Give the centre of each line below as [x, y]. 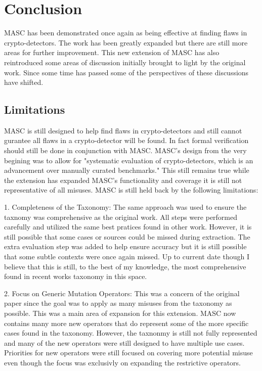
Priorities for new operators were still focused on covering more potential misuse [128, 353]
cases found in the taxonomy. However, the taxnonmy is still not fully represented [131, 333]
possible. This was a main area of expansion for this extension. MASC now [120, 313]
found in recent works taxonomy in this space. [76, 276]
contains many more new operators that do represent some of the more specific [126, 323]
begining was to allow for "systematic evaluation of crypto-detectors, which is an [129, 160]
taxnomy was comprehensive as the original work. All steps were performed [121, 217]
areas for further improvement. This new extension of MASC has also [112, 52]
